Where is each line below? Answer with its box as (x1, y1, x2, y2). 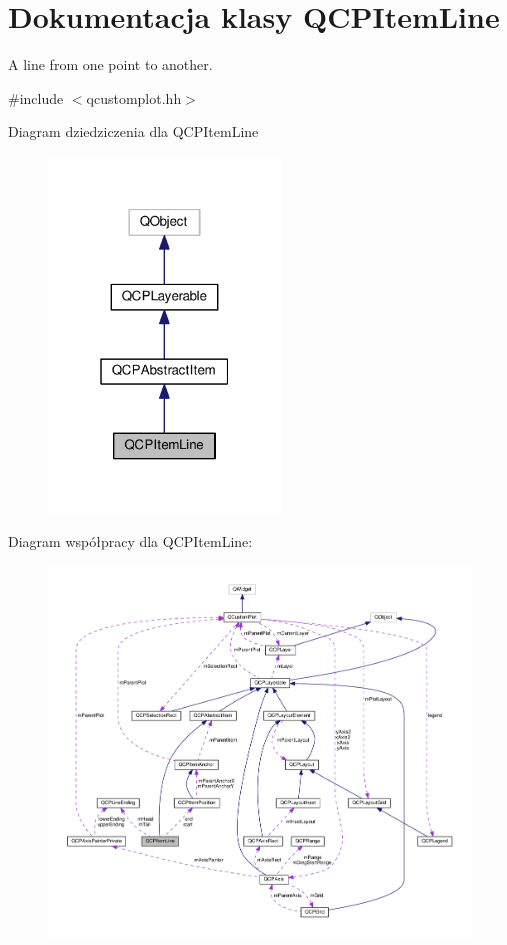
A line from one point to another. (8, 54, 213, 75)
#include (8, 87, 64, 108)
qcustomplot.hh (86, 87, 182, 108)
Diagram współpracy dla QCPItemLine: (8, 530, 253, 551)
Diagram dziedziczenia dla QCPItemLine (8, 121, 259, 142)
